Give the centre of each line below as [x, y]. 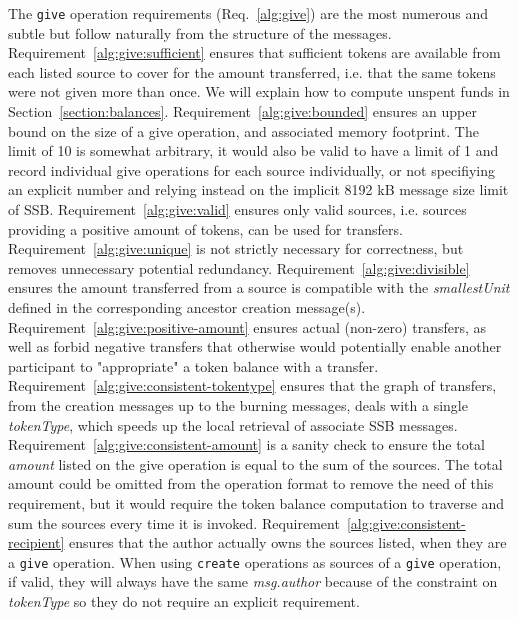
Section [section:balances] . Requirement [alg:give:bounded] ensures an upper [242, 111]
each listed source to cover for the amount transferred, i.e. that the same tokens [252, 71]
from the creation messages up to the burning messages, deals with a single [238, 404]
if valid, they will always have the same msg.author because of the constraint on [253, 581]
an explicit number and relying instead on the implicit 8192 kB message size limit [258, 189]
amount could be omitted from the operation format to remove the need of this [251, 483]
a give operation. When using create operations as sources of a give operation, [255, 561]
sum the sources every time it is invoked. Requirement [174, 522]
